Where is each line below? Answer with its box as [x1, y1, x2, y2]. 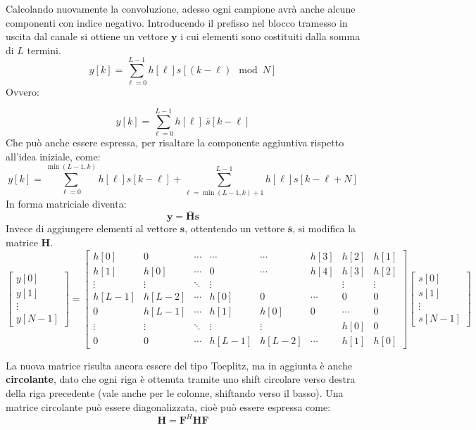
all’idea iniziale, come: [6, 148, 101, 163]
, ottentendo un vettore [184, 221, 285, 236]
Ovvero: [6, 84, 39, 99]
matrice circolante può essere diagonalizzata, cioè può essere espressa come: [6, 399, 331, 414]
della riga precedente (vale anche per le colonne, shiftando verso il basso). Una [6, 386, 344, 400]
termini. [27, 42, 61, 57]
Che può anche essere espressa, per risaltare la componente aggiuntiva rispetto [6, 135, 344, 150]
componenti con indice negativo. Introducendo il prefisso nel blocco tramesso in [6, 15, 348, 30]
